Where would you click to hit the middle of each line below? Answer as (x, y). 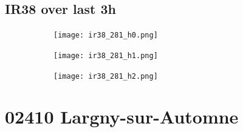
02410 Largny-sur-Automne (122, 117)
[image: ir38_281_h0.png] (106, 35)
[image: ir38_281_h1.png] (106, 55)
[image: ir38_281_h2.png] (106, 76)
